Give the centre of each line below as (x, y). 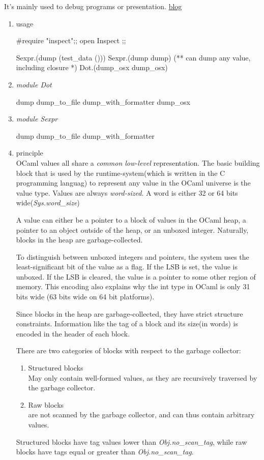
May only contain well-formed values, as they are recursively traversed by (143, 377)
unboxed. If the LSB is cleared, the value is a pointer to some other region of (136, 276)
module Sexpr (37, 119)
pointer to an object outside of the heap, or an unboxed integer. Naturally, (132, 229)
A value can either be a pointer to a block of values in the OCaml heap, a (131, 219)
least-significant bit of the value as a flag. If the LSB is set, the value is (127, 267)
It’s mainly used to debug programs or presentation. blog (93, 6)
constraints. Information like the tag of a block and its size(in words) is (127, 324)
